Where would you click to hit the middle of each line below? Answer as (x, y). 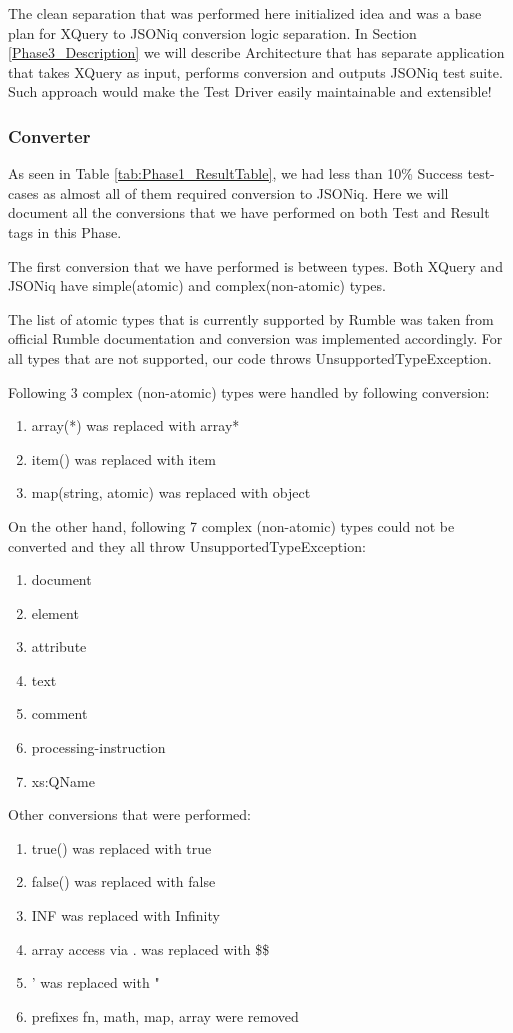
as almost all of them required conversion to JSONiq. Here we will (246, 192)
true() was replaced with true (121, 847)
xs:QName (63, 780)
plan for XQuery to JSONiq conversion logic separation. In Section (212, 32)
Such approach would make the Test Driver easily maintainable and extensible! (250, 91)
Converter (49, 135)
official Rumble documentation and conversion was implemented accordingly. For (255, 338)
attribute (59, 646)
